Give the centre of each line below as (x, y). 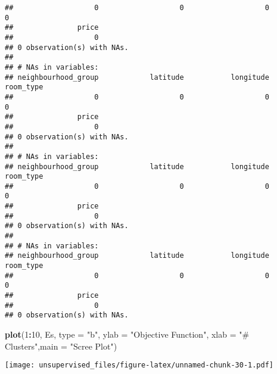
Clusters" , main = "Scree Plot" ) (61, 346)
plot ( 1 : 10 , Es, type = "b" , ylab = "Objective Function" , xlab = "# (127, 334)
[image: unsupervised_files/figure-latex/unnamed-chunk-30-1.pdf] (139, 365)
